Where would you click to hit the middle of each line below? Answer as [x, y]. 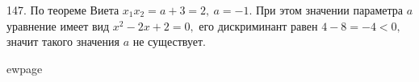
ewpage [25, 68]
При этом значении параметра [329, 10]
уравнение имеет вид [58, 25]
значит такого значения [63, 41]
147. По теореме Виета [63, 10]
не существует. [169, 41]
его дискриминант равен [258, 25]
